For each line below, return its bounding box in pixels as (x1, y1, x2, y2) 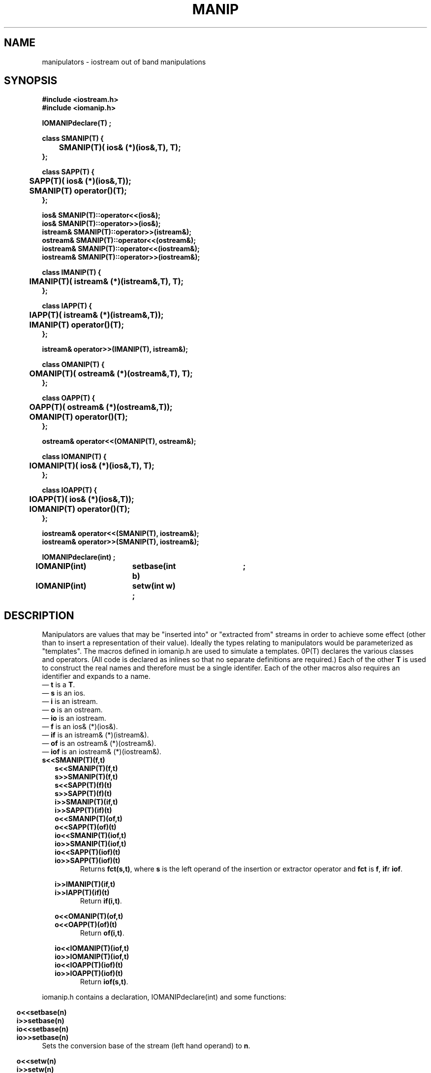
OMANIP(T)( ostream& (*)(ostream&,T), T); (29, 369, 193, 379)
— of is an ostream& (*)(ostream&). (42, 739, 156, 748)
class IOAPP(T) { (42, 486, 97, 495)
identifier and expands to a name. (42, 672, 151, 681)
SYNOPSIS (4, 74, 58, 87)
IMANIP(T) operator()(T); (29, 320, 124, 330)
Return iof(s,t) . (80, 977, 128, 986)
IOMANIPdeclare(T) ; (42, 119, 112, 128)
